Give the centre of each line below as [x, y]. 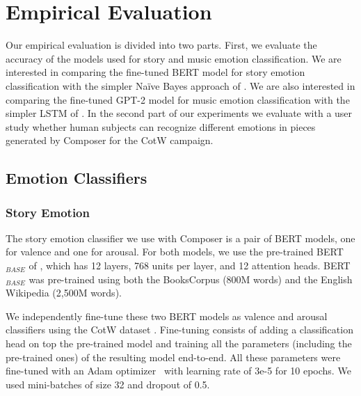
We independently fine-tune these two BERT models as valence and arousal [167, 316]
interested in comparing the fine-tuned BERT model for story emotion [155, 72]
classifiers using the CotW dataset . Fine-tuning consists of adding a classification [179, 330]
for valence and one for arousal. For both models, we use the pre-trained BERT [175, 252]
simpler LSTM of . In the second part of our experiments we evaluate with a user [179, 113]
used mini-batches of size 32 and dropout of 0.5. [108, 384]
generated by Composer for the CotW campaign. [110, 140]
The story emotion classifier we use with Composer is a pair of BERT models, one [180, 238]
